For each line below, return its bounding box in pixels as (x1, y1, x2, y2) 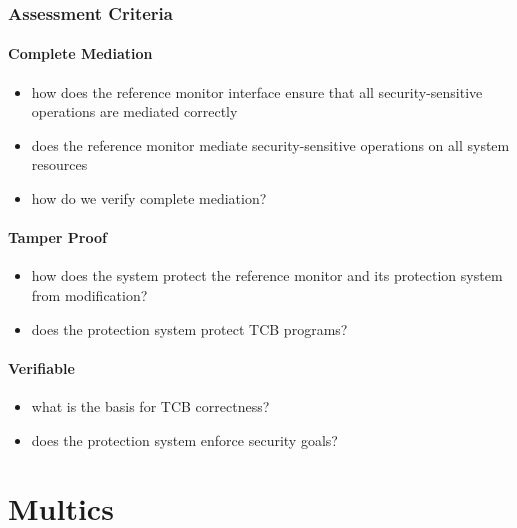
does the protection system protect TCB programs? (31, 318, 348, 339)
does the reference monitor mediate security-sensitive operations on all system (31, 134, 510, 155)
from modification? (31, 285, 148, 305)
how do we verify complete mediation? (31, 188, 267, 209)
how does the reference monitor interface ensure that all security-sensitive (31, 81, 483, 102)
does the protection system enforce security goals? (31, 429, 338, 450)
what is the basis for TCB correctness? (31, 395, 270, 416)
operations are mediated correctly (31, 101, 238, 122)
